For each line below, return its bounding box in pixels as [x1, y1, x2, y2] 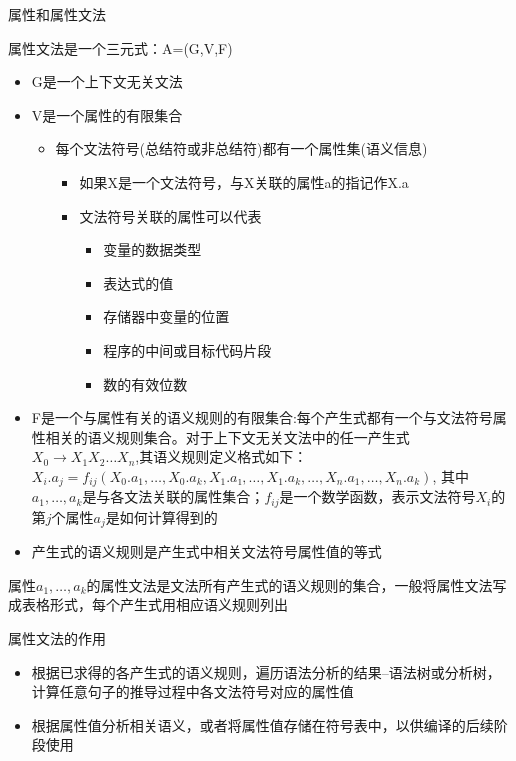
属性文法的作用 [8, 628, 106, 649]
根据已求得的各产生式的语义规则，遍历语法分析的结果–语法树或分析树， [31, 661, 501, 682]
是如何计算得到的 [105, 506, 218, 527]
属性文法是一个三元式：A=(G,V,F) [8, 37, 233, 58]
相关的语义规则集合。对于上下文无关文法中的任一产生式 [45, 426, 410, 447]
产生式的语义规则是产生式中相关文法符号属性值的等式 [31, 541, 382, 562]
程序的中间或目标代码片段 [103, 339, 272, 360]
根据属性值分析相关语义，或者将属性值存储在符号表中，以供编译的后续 [31, 714, 494, 735]
